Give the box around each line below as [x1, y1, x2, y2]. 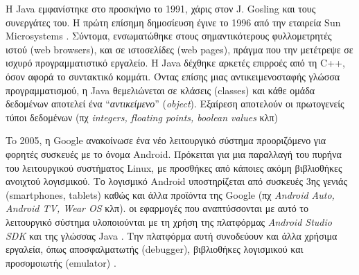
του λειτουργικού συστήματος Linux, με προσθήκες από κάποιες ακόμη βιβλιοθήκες [6, 160, 342, 175]
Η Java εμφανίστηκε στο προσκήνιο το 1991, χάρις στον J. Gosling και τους [6, 1, 316, 15]
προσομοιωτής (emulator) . [6, 255, 116, 269]
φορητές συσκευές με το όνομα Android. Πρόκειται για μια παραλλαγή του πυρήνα [6, 146, 342, 161]
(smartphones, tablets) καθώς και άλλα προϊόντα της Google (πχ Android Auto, [6, 187, 335, 202]
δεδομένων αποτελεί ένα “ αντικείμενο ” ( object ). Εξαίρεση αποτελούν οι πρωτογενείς [6, 96, 344, 111]
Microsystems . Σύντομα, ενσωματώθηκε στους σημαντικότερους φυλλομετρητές [6, 28, 332, 43]
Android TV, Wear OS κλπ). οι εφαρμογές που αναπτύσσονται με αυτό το [6, 201, 308, 215]
